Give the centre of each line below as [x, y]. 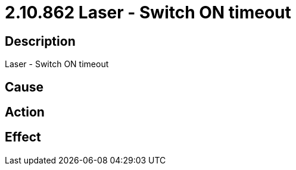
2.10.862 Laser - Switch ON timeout [148, 12]
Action [25, 112]
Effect [23, 137]
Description [40, 41]
